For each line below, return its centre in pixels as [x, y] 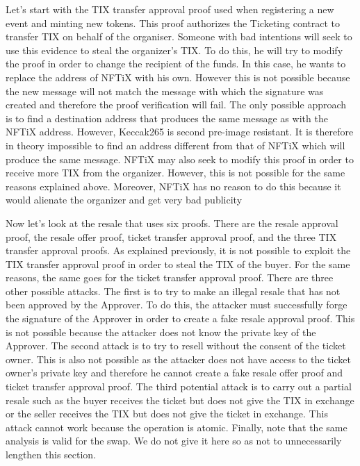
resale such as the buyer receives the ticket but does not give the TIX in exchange [180, 400]
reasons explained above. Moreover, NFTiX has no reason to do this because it [173, 186]
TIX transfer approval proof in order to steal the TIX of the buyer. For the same [178, 264]
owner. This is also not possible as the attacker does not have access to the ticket [178, 359]
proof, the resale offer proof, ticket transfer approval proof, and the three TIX [171, 236]
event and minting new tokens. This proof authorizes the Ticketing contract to [173, 23]
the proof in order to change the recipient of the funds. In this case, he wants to [176, 64]
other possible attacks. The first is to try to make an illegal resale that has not [173, 291]
